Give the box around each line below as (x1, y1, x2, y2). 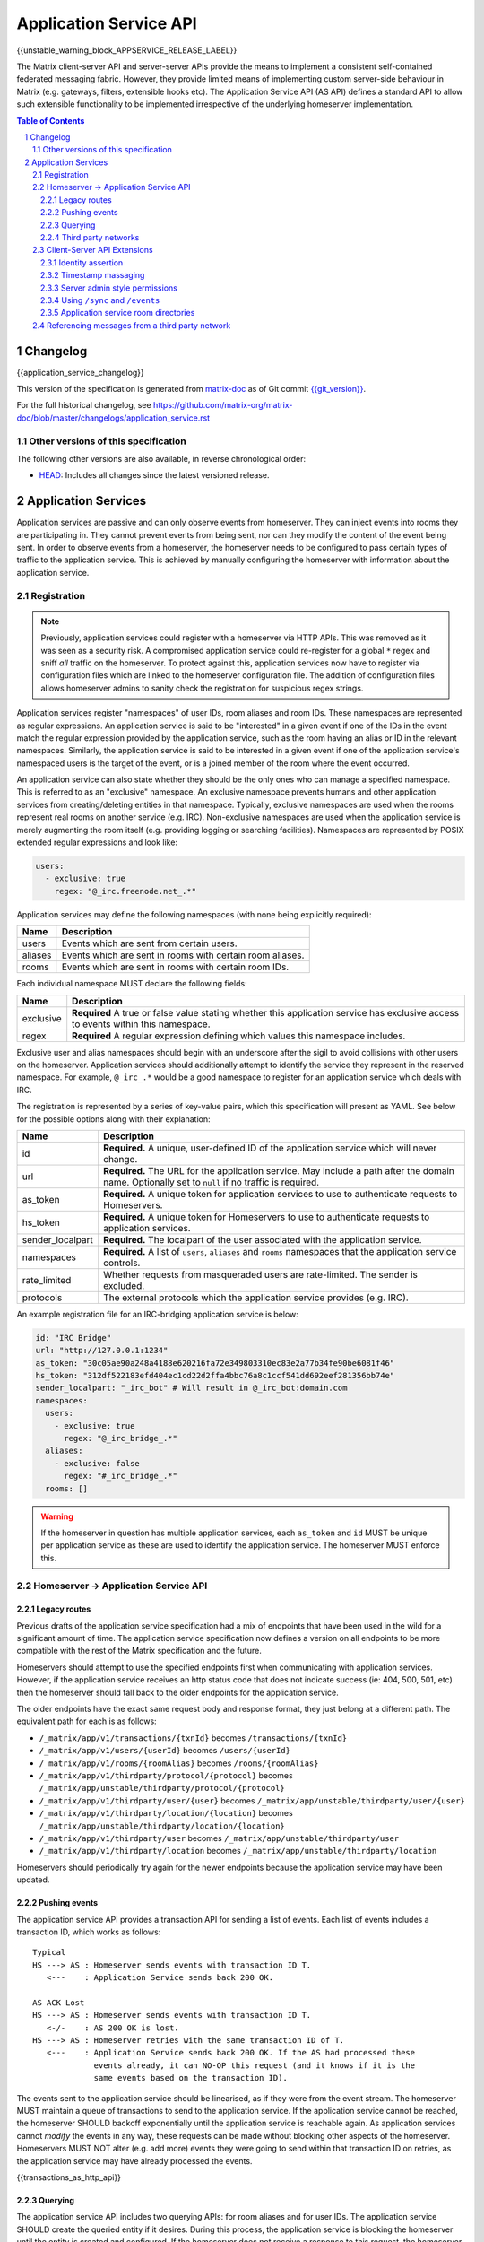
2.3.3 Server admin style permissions (40, 282, 178, 293)
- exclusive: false (54, 1458, 141, 1468)
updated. (16, 1874, 50, 1885)
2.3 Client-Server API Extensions (32, 245, 153, 256)
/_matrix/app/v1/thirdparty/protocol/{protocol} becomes (39, 1769, 293, 1780)
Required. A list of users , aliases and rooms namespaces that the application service (103, 1245, 457, 1257)
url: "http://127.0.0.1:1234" (35, 1345, 169, 1356)
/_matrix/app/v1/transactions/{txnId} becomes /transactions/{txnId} (39, 1732, 348, 1743)
